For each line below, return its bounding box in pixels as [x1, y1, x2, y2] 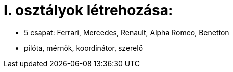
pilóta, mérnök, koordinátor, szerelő [24, 43, 143, 52]
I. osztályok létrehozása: [4, 2, 173, 19]
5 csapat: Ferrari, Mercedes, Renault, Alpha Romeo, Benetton [24, 28, 229, 37]
